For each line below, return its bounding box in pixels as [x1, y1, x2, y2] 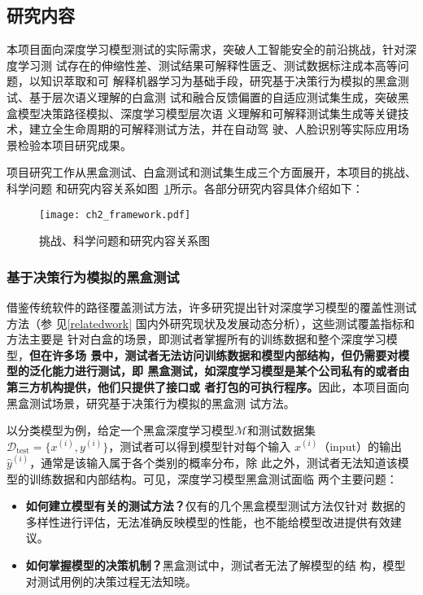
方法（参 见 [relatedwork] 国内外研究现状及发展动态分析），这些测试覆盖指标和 [7, 314, 415, 331]
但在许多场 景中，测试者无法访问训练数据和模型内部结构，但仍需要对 [29, 346, 399, 363]
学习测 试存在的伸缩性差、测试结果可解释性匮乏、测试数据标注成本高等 [17, 56, 398, 73]
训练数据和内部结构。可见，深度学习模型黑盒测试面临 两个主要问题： [28, 470, 398, 487]
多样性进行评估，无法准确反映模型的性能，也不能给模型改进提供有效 [25, 513, 390, 530]
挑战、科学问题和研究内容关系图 [39, 232, 210, 249]
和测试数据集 [247, 422, 316, 439]
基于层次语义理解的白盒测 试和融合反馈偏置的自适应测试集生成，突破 [28, 88, 398, 105]
